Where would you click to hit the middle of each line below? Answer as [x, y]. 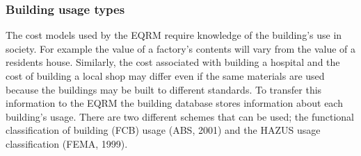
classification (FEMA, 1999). [67, 143]
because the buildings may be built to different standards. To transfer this [164, 89]
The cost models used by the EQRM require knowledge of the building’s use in [174, 35]
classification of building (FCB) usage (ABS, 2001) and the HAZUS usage [163, 130]
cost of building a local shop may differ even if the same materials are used [165, 76]
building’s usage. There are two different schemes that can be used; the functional [180, 116]
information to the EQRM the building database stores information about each [174, 103]
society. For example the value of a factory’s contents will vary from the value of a [180, 48]
